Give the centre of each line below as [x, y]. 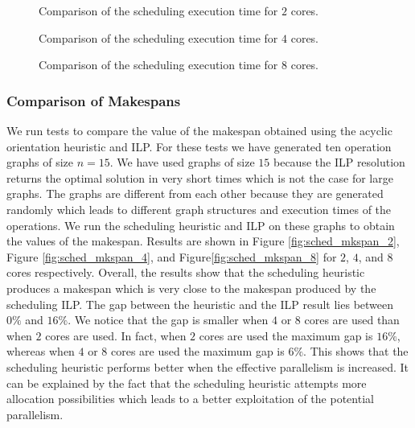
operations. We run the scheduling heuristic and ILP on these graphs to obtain [201, 225]
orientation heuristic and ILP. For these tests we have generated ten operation [199, 146]
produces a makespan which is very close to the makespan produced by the [191, 288]
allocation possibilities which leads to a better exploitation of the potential [190, 399]
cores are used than [352, 320]
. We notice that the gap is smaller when [168, 320]
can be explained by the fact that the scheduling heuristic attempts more [187, 383]
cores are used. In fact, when [116, 335]
